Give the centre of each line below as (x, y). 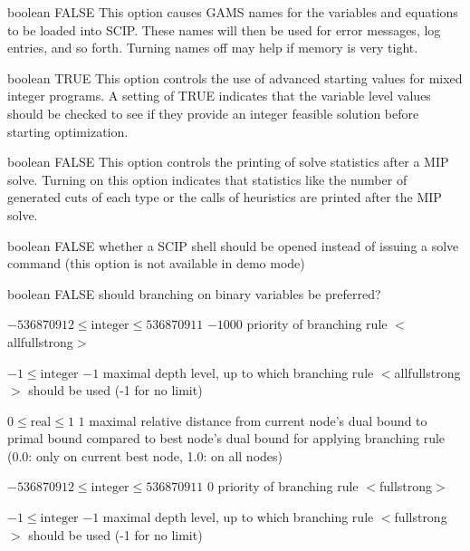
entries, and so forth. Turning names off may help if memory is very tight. (213, 48)
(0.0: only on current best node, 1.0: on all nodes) (145, 455)
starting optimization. (68, 131)
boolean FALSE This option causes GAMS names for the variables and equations (233, 12)
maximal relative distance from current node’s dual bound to (258, 420)
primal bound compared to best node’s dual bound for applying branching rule (226, 438)
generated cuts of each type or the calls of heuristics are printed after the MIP (225, 197)
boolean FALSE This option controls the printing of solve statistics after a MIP (228, 162)
